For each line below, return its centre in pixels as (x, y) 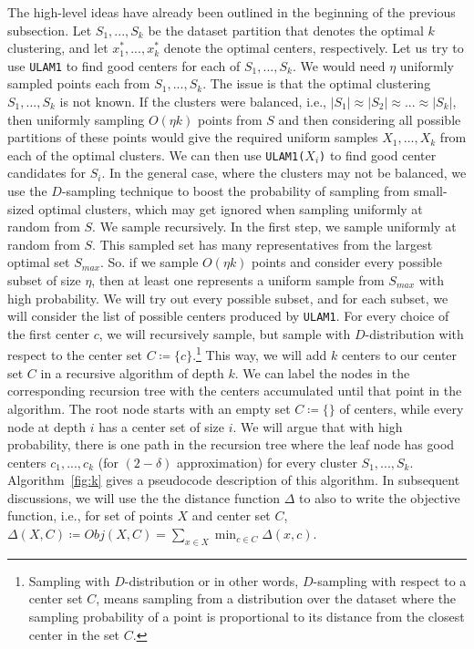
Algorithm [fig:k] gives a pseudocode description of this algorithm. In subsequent (234, 480)
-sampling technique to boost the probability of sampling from (236, 191)
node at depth (46, 426)
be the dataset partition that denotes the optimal (286, 30)
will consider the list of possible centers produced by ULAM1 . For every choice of (228, 316)
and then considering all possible (370, 119)
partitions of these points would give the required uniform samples (193, 137)
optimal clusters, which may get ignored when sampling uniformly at (231, 208)
